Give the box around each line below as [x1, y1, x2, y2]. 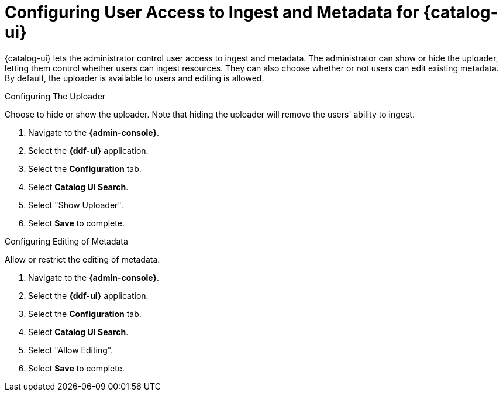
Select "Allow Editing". [28, 345, 113, 355]
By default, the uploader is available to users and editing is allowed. [5, 73, 264, 83]
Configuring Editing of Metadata [5, 236, 128, 246]
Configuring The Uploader [5, 91, 106, 101]
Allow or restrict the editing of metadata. [5, 254, 160, 264]
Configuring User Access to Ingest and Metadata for [5, 2, 419, 22]
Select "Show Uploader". [28, 199, 123, 210]
